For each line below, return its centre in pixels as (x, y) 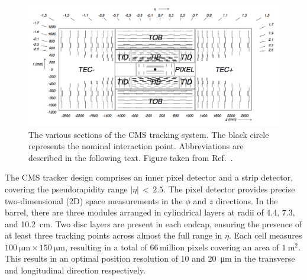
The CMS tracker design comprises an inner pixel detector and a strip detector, (149, 177)
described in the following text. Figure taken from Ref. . (131, 157)
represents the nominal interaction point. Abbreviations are (136, 146)
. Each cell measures (265, 235)
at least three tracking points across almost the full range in (114, 235)
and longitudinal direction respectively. (75, 270)
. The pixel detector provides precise (229, 189)
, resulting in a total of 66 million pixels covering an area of (172, 247)
